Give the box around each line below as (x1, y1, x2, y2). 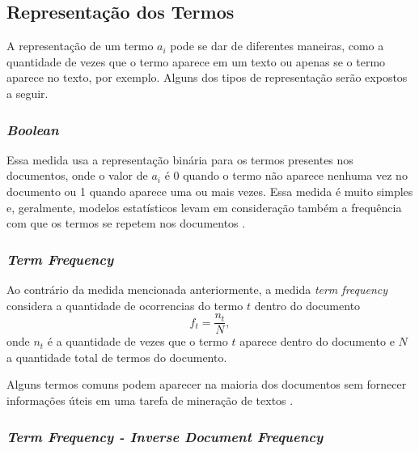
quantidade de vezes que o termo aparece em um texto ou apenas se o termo (6, 53, 386, 70)
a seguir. (6, 84, 49, 101)
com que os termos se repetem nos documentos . (6, 215, 246, 232)
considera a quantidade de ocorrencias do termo (6, 296, 243, 313)
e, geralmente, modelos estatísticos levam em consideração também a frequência (6, 198, 402, 215)
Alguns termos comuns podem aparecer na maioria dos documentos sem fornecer (6, 376, 407, 393)
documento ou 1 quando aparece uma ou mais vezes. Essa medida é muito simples (6, 182, 413, 199)
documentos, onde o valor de (6, 167, 148, 184)
